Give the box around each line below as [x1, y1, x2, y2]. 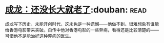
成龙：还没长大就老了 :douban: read [5, 4, 147, 15]
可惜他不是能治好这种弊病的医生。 [5, 33, 74, 39]
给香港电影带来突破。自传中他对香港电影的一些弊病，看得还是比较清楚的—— [5, 27, 159, 32]
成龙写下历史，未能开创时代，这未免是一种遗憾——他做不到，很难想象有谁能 [5, 21, 159, 27]
